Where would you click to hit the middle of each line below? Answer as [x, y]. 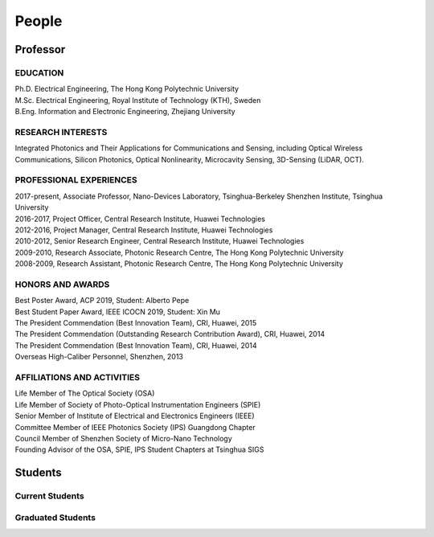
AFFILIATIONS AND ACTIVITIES [78, 377]
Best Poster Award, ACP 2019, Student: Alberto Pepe [102, 301]
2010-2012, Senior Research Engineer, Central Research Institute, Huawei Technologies [160, 241]
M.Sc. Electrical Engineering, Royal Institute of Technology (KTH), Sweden [138, 100]
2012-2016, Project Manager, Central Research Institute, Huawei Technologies [144, 230]
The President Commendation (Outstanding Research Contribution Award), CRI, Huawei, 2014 [170, 334]
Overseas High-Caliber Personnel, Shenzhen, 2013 [99, 357]
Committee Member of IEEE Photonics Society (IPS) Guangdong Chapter [135, 427]
